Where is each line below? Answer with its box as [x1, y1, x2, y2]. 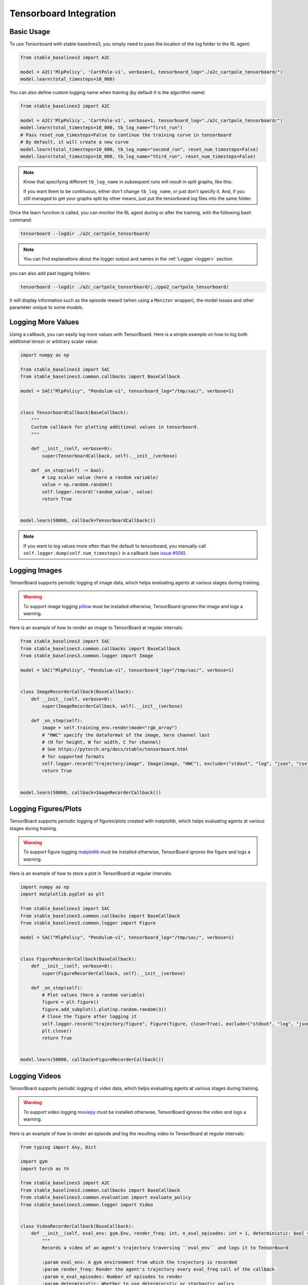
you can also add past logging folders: [9, 270, 91, 276]
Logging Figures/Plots [9, 804, 82, 813]
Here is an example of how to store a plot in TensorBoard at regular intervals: [9, 870, 172, 876]
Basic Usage [9, 27, 50, 36]
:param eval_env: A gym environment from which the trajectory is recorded [42, 1259, 237, 1265]
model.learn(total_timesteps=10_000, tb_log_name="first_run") [20, 125, 183, 131]
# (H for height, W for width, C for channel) [42, 739, 161, 745]
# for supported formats [42, 754, 105, 759]
